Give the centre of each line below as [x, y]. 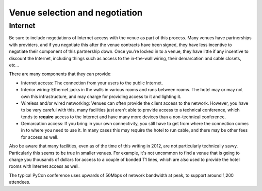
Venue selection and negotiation [76, 13]
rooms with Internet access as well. [44, 166]
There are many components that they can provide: [60, 74]
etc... [14, 65]
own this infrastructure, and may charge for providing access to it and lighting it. [101, 96]
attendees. [20, 182]
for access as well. [40, 137]
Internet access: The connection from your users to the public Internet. [92, 83]
